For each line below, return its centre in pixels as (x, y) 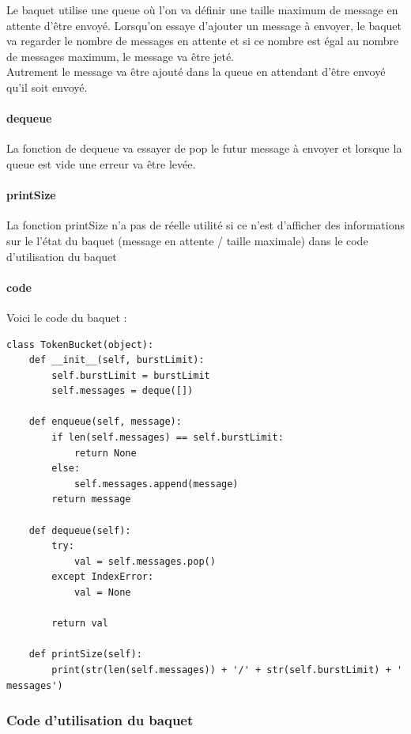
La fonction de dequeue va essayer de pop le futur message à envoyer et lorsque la (204, 148)
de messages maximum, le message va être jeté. (121, 56)
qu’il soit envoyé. (47, 87)
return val (80, 624)
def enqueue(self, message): (105, 422)
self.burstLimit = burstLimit (131, 375)
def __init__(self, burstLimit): (117, 360)
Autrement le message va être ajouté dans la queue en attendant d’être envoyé (196, 72)
